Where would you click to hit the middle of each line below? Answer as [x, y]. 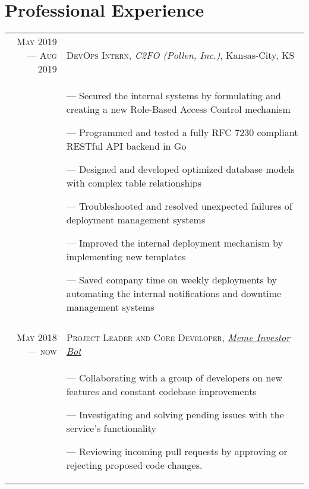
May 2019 [37, 42]
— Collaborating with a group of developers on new [174, 378]
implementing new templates [126, 257]
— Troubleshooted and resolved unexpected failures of [179, 206]
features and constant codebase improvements [161, 392]
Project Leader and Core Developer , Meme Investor [178, 337]
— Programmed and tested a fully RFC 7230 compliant [182, 132]
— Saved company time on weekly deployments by [171, 280]
